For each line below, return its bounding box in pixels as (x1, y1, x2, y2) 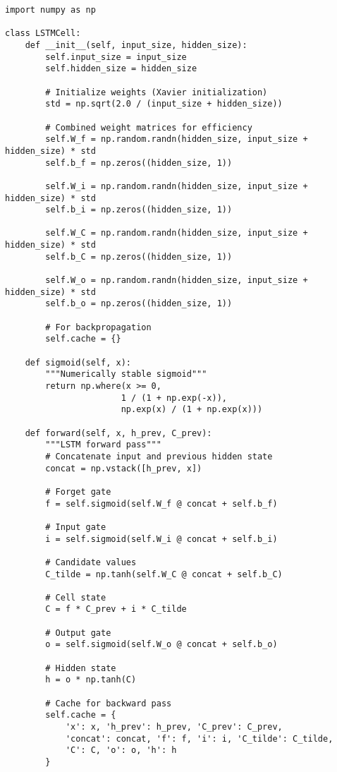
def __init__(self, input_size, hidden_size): (25, 40, 247, 50)
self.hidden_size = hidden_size (45, 64, 197, 74)
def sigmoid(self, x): (25, 357, 131, 368)
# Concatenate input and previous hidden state (45, 451, 273, 462)
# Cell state (45, 592, 106, 603)
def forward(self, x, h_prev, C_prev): (25, 428, 212, 438)
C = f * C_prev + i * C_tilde (45, 604, 187, 615)
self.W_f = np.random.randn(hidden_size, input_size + (45, 134, 308, 145)
